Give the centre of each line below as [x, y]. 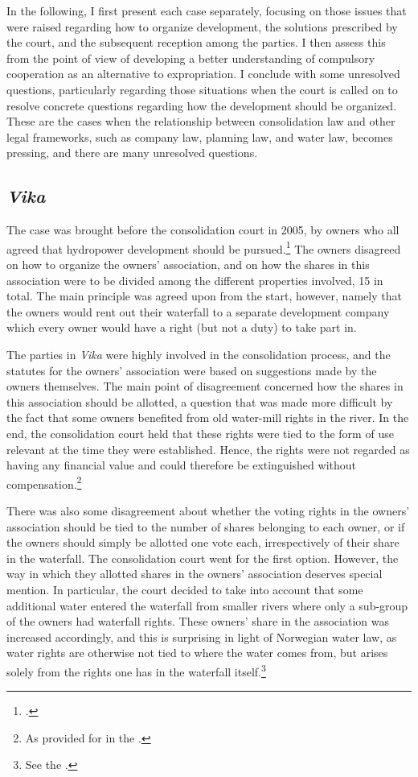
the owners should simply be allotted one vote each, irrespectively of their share [203, 542]
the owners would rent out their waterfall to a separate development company [198, 311]
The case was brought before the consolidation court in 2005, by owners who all [203, 230]
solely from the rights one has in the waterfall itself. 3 [136, 670]
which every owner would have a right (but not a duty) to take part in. [182, 327]
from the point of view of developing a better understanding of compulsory [191, 58]
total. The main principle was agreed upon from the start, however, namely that [204, 296]
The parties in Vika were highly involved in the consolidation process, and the [199, 354]
